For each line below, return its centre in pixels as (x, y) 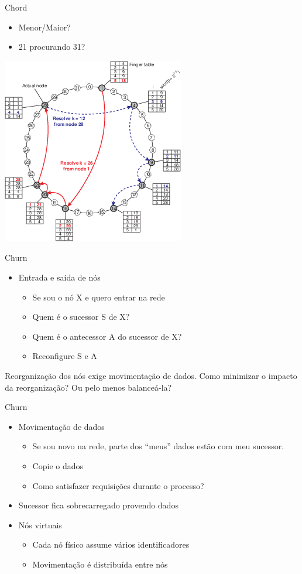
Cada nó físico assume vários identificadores (111, 544)
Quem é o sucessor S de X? (81, 317)
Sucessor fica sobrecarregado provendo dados (98, 505)
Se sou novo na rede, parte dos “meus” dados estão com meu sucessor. (158, 446)
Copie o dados (58, 465)
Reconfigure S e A (65, 356)
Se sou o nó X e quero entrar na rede (99, 297)
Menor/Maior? (44, 27)
